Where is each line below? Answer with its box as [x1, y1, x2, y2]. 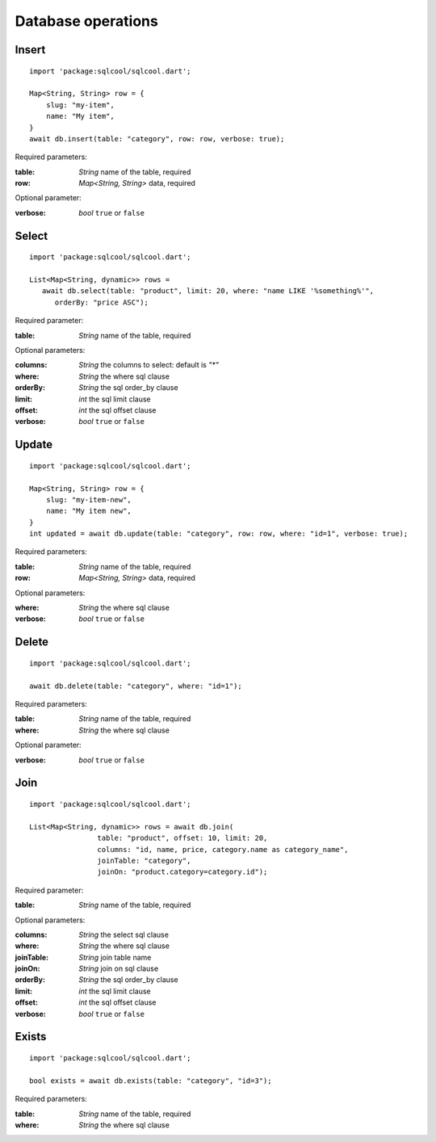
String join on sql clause [78, 964, 159, 973]
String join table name [78, 952, 152, 962]
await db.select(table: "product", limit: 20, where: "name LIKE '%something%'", [41, 287, 375, 296]
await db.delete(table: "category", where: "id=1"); [29, 681, 242, 691]
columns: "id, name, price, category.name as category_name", [97, 845, 349, 854]
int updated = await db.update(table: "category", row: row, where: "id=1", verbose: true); [29, 529, 409, 539]
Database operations [15, 12, 159, 30]
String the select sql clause [78, 930, 170, 939]
